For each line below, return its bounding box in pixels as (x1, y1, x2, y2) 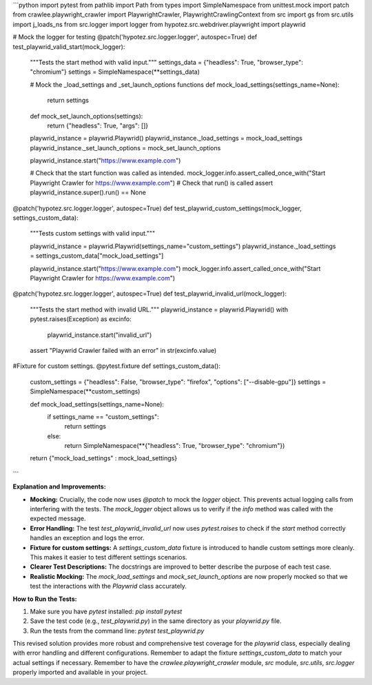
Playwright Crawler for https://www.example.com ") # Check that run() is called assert (30, 178, 273, 187)
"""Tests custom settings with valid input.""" (30, 229, 155, 238)
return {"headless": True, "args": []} (47, 121, 149, 130)
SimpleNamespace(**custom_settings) (30, 387, 141, 396)
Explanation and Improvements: (12, 482, 106, 491)
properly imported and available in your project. (12, 668, 148, 677)
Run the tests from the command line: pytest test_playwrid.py (30, 626, 205, 635)
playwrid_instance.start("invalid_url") (47, 331, 152, 339)
